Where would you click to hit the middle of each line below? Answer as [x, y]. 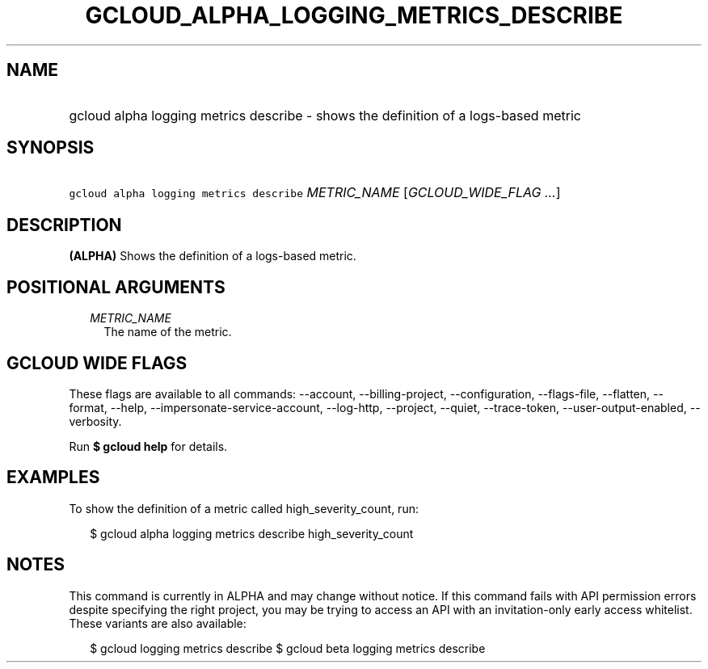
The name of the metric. [168, 332]
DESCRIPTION [64, 225]
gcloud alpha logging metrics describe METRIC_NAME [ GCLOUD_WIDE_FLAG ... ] [315, 193]
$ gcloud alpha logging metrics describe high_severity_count [252, 533]
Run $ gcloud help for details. [148, 446]
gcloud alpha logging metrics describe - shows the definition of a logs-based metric [325, 115]
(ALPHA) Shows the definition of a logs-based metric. [213, 256]
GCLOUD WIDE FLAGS [97, 363]
